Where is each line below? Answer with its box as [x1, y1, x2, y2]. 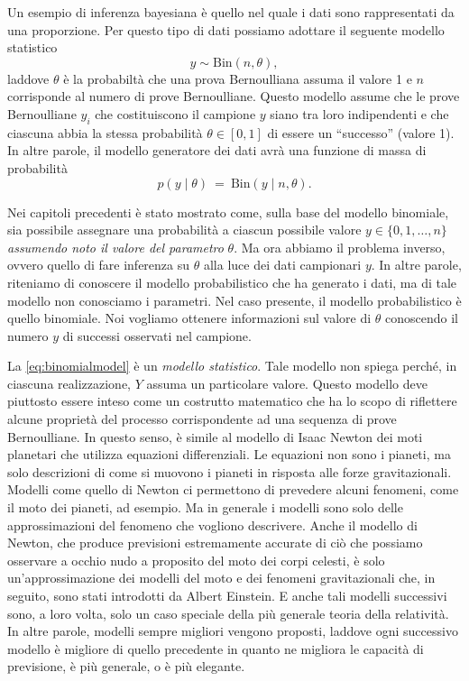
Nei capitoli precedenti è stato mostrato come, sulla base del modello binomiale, [7, 202, 449, 221]
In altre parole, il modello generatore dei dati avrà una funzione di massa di [7, 141, 427, 160]
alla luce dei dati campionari [203, 255, 362, 274]
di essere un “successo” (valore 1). [267, 123, 455, 142]
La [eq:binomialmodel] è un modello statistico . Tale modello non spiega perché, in [7, 356, 457, 375]
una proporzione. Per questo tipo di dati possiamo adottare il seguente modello [7, 20, 445, 39]
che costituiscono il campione [95, 104, 256, 123]
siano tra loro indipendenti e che [270, 104, 449, 123]
